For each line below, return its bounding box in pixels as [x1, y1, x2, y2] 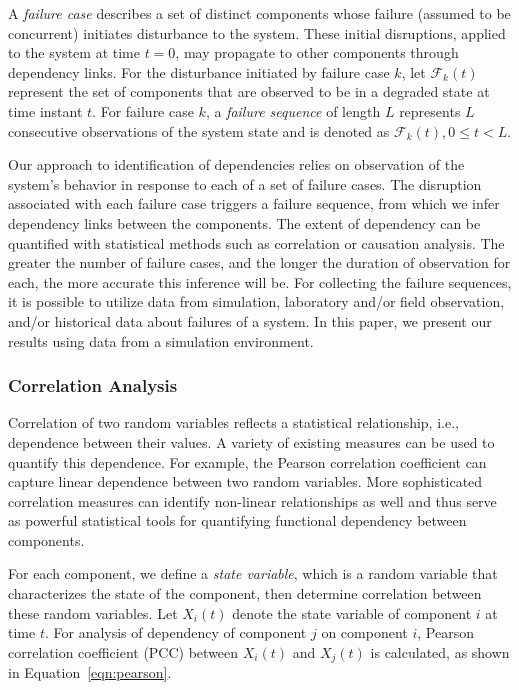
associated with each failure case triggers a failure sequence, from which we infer [8, 193, 500, 214]
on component [321, 622, 408, 643]
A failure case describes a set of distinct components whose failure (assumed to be [8, 3, 511, 23]
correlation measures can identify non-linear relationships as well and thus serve [8, 490, 497, 511]
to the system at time [8, 42, 140, 63]
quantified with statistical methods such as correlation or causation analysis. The [8, 232, 505, 253]
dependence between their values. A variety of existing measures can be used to [8, 431, 495, 452]
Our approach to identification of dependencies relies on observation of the [8, 154, 465, 175]
